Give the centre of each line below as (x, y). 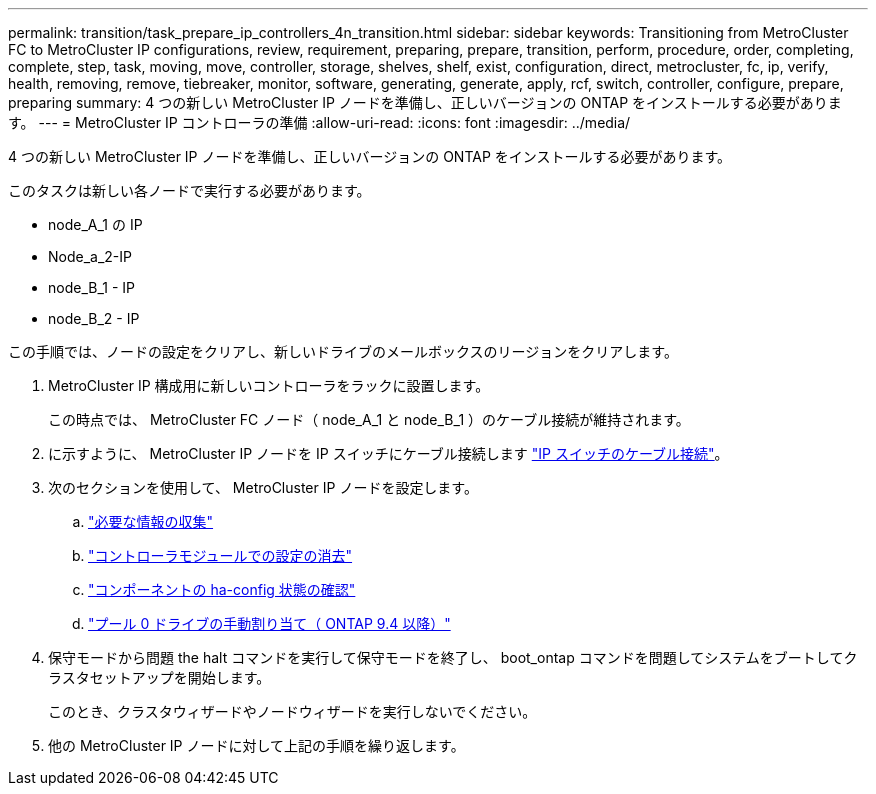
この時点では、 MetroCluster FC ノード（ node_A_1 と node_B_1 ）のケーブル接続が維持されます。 (369, 419)
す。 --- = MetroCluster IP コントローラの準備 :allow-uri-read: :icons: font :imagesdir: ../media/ (319, 122)
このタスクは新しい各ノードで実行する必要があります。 (189, 190)
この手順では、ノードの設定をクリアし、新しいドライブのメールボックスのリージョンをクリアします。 (343, 351)
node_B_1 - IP (92, 287)
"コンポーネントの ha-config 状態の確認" (222, 589)
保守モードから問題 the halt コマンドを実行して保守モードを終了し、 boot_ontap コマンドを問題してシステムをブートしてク (453, 657)
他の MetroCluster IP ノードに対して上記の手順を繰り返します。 (256, 745)
